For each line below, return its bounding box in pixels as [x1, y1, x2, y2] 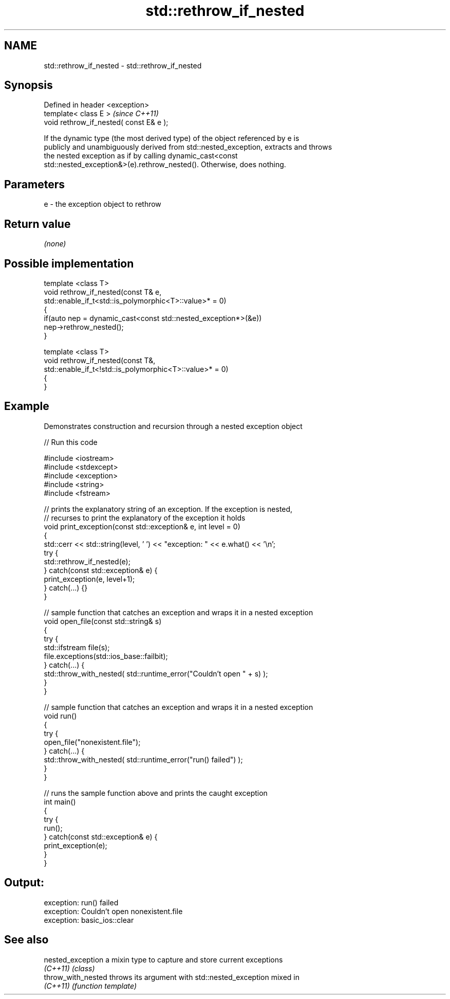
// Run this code [44, 437, 98, 447]
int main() [44, 797, 76, 806]
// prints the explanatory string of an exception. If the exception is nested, [44, 504, 293, 513]
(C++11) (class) [44, 964, 95, 973]
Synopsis [4, 79, 53, 92]
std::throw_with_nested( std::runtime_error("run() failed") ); [44, 755, 243, 764]
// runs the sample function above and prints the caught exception [44, 788, 268, 797]
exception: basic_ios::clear [44, 915, 134, 924]
